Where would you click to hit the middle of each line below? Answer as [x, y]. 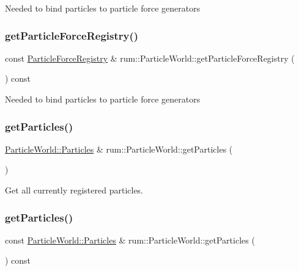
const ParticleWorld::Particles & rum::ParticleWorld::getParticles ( [130, 240]
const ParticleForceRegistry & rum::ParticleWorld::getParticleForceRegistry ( [150, 58]
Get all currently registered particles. [74, 190]
